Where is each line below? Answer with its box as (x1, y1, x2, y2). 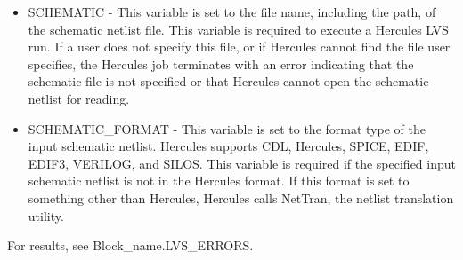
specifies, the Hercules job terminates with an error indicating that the (28, 54, 414, 73)
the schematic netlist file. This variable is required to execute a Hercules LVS (28, 20, 449, 38)
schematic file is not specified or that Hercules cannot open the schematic (28, 72, 429, 91)
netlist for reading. (28, 89, 130, 107)
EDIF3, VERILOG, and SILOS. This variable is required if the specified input (28, 154, 456, 172)
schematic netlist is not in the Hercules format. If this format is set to (28, 171, 410, 190)
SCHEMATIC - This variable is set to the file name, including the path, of (28, 3, 436, 20)
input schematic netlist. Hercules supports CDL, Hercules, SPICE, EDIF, (28, 137, 429, 155)
